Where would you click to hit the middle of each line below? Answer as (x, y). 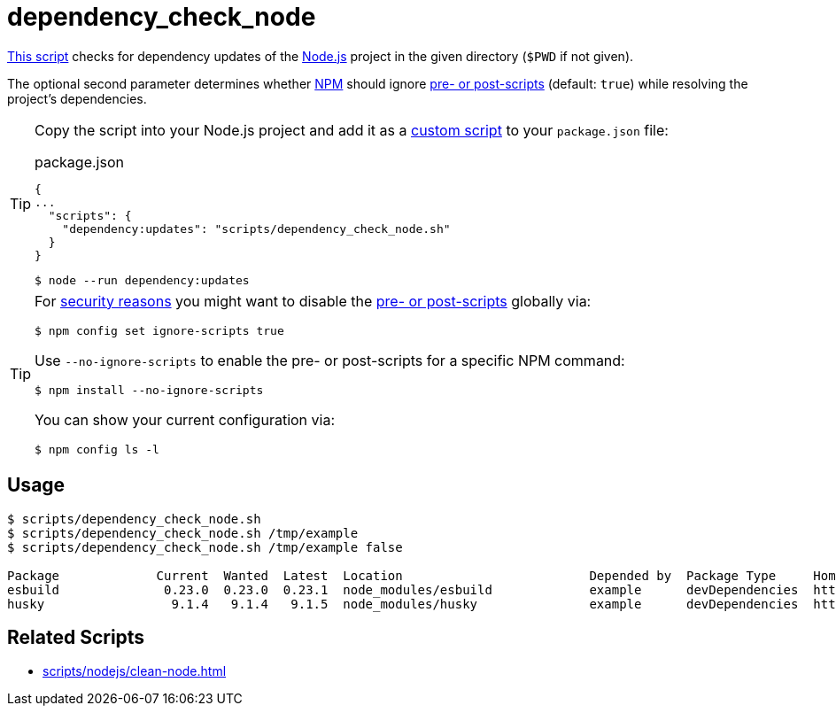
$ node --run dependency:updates (142, 280)
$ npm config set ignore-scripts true (159, 330)
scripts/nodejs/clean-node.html (135, 671)
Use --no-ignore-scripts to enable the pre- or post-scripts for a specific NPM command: (330, 360)
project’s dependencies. (77, 98)
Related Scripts (76, 638)
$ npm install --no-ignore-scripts (149, 390)
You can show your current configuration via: (185, 419)
